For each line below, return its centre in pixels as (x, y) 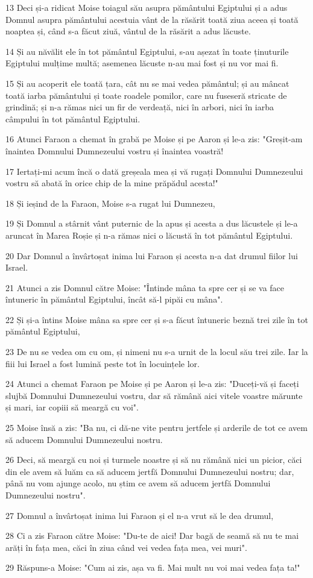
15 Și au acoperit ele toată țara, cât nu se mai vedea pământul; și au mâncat (147, 83)
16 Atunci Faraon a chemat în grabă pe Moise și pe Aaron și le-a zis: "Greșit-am (154, 139)
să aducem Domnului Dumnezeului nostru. (84, 439)
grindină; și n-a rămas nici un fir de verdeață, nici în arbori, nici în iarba (140, 107)
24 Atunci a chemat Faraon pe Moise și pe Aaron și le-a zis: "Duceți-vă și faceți (152, 384)
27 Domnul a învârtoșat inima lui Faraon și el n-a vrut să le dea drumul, (140, 515)
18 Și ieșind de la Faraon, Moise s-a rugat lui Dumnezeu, (110, 203)
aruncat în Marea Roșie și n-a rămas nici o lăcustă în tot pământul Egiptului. (149, 235)
